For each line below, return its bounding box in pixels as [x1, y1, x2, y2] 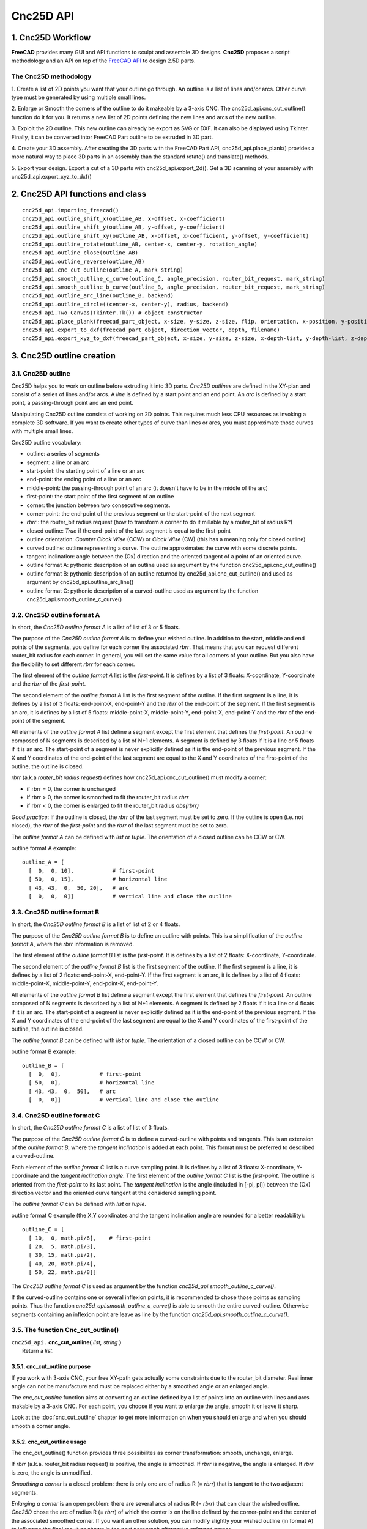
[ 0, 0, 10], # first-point [28, 867, 155, 874]
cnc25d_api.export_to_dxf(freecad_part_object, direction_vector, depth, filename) [22, 326, 281, 333]
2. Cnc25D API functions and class [11, 188, 147, 199]
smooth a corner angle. [11, 1422, 70, 1429]
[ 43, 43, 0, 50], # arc [28, 1087, 116, 1095]
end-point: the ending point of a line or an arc [26, 476, 141, 483]
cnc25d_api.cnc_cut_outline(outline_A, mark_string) [22, 267, 183, 273]
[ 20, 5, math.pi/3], [28, 1243, 97, 1250]
